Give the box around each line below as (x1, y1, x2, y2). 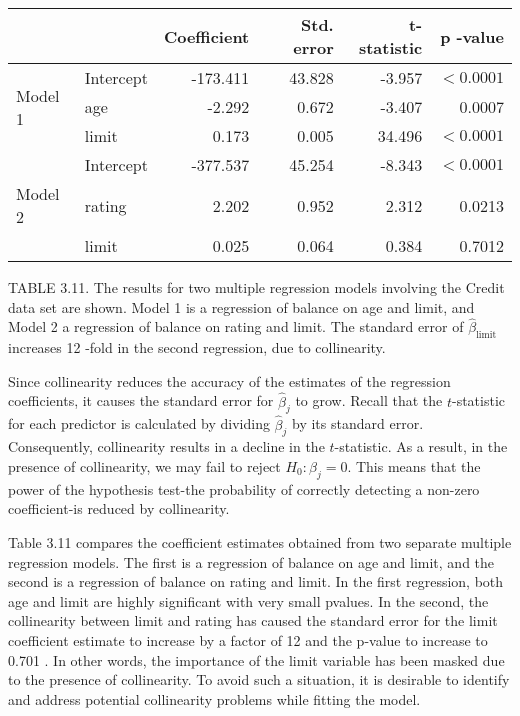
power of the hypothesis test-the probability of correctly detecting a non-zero (8, 478, 480, 499)
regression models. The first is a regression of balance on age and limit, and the (8, 551, 495, 572)
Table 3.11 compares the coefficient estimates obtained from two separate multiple (8, 532, 512, 552)
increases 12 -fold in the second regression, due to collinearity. (8, 337, 386, 358)
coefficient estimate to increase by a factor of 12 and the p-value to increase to (8, 629, 488, 650)
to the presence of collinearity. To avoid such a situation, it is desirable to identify (8, 669, 510, 690)
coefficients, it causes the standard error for (8, 390, 274, 411)
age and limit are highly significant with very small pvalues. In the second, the (8, 590, 489, 611)
